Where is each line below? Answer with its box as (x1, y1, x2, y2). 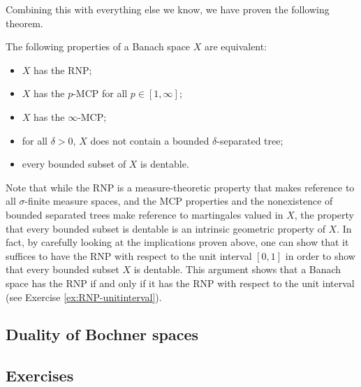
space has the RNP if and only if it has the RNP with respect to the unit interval (6, 275, 355, 290)
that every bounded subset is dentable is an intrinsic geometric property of (6, 221, 325, 235)
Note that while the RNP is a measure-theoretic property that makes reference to (6, 180, 355, 194)
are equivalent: (205, 39, 267, 54)
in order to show (285, 248, 355, 263)
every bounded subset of (22, 156, 126, 171)
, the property (294, 207, 354, 221)
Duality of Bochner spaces (6, 323, 198, 345)
